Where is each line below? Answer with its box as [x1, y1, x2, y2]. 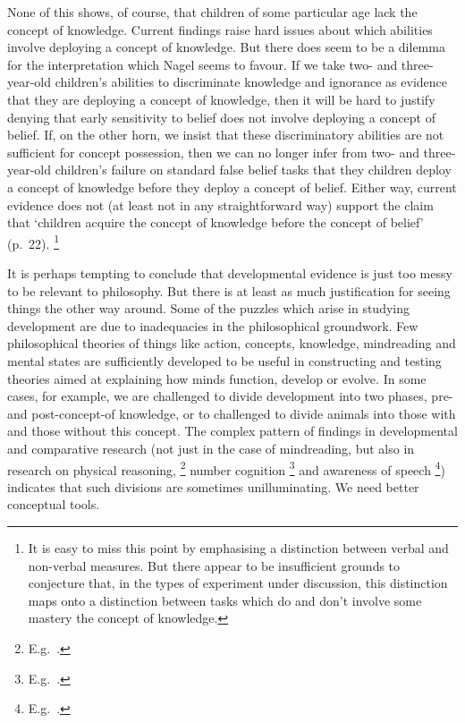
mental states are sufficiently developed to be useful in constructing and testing [7, 351, 442, 370]
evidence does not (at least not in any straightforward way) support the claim [7, 195, 434, 214]
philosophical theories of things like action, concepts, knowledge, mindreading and [7, 334, 456, 353]
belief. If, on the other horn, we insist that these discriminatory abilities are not [7, 125, 444, 144]
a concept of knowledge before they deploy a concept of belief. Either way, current [7, 177, 457, 196]
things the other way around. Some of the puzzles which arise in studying [7, 299, 410, 318]
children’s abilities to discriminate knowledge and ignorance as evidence [55, 72, 448, 91]
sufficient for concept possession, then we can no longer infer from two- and [7, 142, 419, 161]
